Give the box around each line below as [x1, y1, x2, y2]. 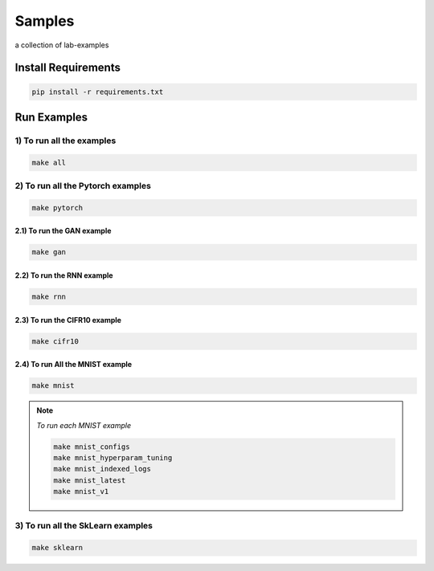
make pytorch [31, 203, 84, 212]
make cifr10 [31, 336, 80, 345]
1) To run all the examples [14, 135, 117, 146]
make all [31, 157, 67, 167]
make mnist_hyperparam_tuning [53, 453, 173, 462]
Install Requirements [14, 61, 121, 75]
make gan [31, 247, 67, 257]
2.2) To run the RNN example [14, 271, 113, 280]
